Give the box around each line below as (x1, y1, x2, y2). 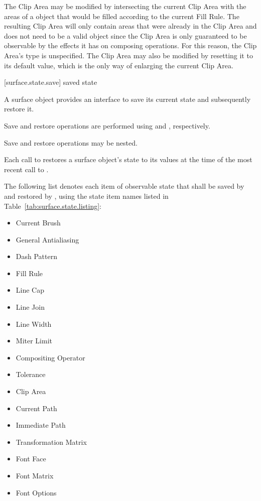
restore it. (4, 103, 34, 114)
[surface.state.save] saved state (4, 77, 97, 87)
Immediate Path (16, 420, 66, 430)
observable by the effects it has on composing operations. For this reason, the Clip (4, 40, 257, 51)
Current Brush (16, 217, 61, 228)
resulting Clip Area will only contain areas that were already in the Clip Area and (4, 21, 257, 31)
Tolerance (16, 369, 46, 380)
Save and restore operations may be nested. (4, 137, 138, 148)
